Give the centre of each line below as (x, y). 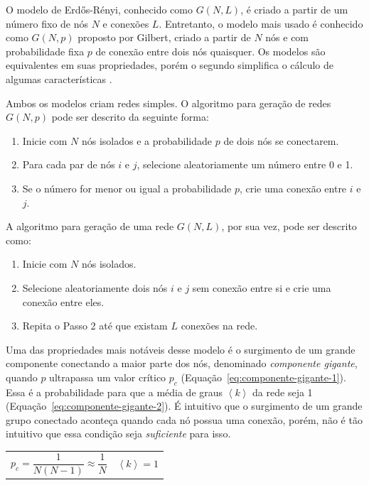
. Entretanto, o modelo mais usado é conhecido (261, 23)
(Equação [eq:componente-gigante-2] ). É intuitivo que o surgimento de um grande (184, 406)
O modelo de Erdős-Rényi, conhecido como (99, 9)
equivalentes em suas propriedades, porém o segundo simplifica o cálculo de (170, 65)
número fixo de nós (47, 23)
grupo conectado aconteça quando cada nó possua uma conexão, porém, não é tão (184, 419)
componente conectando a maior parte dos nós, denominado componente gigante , (182, 363)
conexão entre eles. (63, 301)
